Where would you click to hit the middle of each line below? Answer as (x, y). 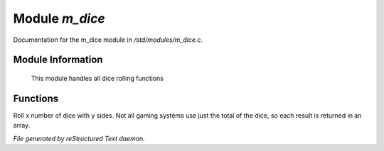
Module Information (58, 60)
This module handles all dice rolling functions (97, 78)
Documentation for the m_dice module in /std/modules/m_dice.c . (108, 40)
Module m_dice (59, 18)
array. (22, 125)
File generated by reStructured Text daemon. (79, 138)
